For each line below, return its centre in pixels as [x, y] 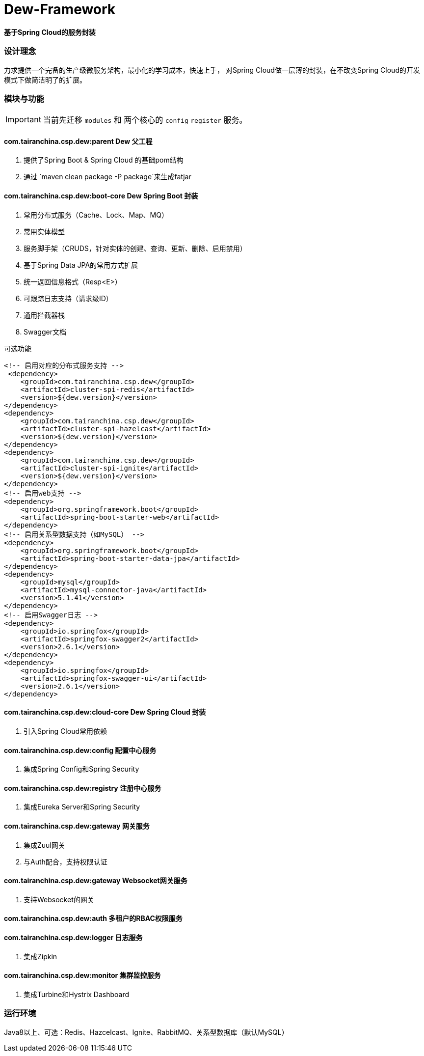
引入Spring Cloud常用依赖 [66, 731]
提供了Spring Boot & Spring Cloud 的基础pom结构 [104, 160]
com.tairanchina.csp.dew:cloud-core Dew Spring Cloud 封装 [105, 712]
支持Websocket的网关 [59, 899]
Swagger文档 [45, 332]
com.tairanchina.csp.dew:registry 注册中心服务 [83, 788]
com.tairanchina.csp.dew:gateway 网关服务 [77, 826]
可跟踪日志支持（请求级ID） [68, 298]
